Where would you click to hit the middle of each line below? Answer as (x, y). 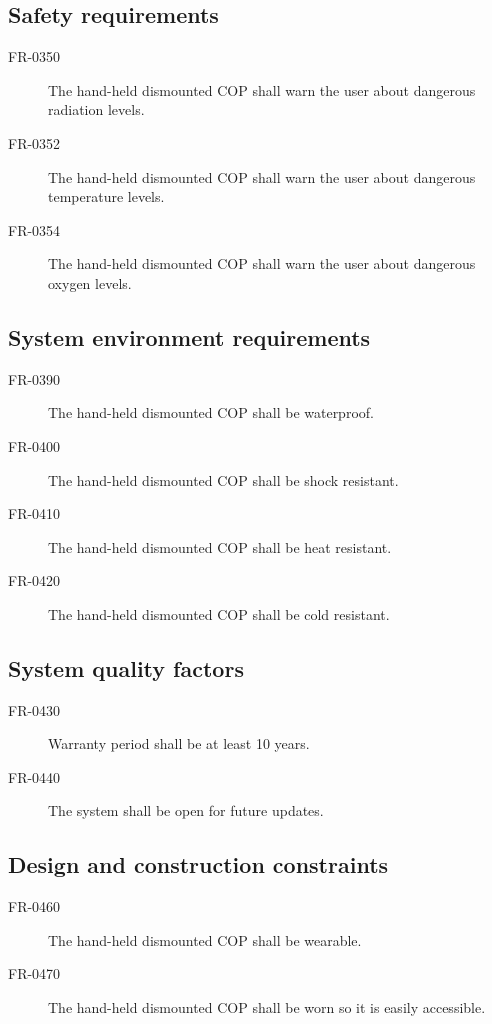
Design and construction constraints (198, 864)
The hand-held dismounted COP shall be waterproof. (211, 412)
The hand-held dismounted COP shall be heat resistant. (220, 546)
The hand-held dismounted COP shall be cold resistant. (219, 613)
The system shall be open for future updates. (186, 810)
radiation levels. (96, 109)
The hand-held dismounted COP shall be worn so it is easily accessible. (267, 1007)
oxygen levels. (90, 282)
